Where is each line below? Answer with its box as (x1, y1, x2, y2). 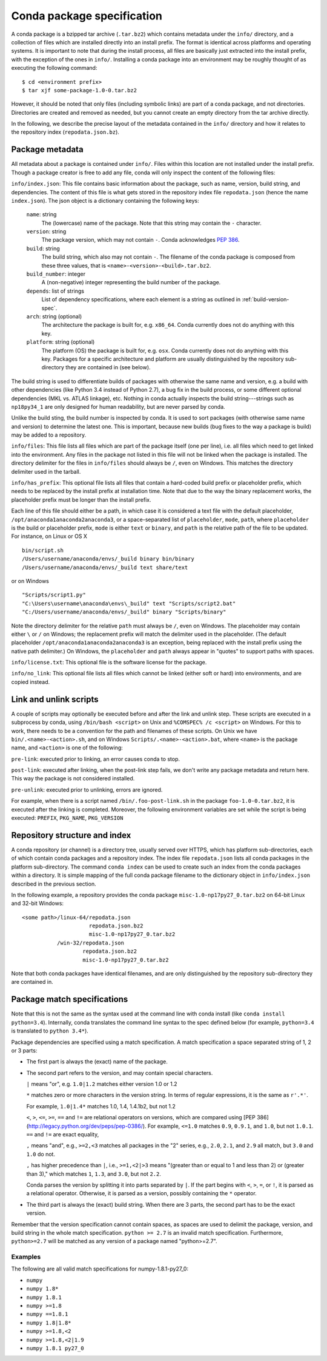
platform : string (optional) (26, 338, 95, 346)
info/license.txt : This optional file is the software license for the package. (11, 659, 207, 666)
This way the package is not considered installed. (11, 775, 135, 782)
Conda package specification (11, 9, 163, 22)
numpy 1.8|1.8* (26, 1319, 72, 1326)
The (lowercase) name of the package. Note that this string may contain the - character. (41, 219, 262, 227)
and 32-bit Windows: (11, 899, 64, 907)
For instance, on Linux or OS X (11, 533, 88, 540)
